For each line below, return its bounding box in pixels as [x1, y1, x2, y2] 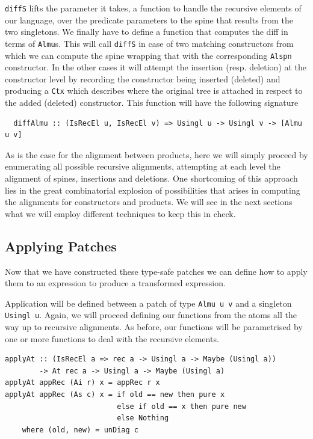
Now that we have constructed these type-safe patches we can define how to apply [5, 265, 308, 277]
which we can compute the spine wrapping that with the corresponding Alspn [5, 49, 292, 61]
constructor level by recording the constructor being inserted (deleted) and [5, 72, 280, 85]
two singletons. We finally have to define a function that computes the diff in [5, 25, 288, 38]
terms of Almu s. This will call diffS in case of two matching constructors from [5, 37, 294, 49]
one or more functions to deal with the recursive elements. [5, 332, 219, 345]
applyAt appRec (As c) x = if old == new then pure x [5, 390, 225, 399]
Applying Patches [5, 236, 117, 255]
